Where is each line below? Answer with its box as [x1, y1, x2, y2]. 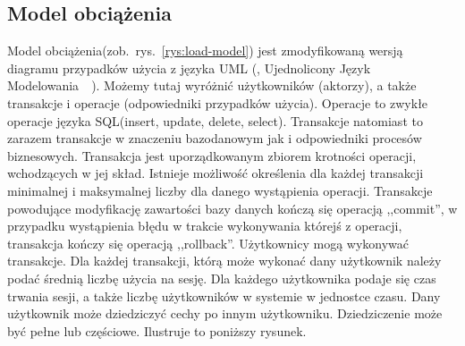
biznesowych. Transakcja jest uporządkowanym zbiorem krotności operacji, [7, 146, 417, 165]
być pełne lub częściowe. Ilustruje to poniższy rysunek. [7, 321, 307, 340]
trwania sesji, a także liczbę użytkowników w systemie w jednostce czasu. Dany [7, 286, 441, 305]
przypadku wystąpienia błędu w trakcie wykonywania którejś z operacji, [7, 216, 402, 235]
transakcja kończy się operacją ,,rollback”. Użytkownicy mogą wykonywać [7, 233, 410, 252]
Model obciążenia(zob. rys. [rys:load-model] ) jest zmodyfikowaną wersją [7, 41, 403, 60]
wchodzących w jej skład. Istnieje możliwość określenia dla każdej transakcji [7, 164, 424, 182]
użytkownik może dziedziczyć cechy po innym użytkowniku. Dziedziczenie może [7, 304, 443, 323]
